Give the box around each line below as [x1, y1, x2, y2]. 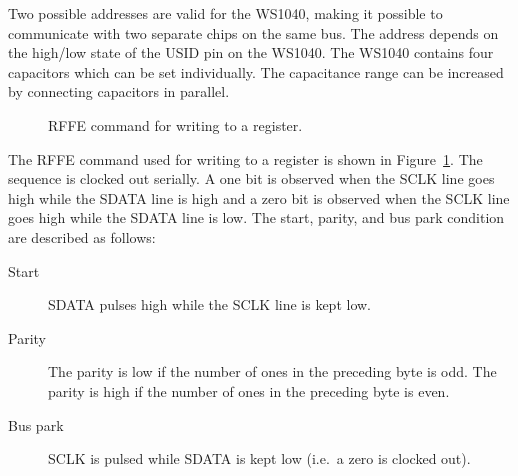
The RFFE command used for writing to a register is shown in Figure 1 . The [8, 148, 483, 169]
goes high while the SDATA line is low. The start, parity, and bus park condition [8, 207, 505, 228]
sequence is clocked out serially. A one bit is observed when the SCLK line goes [8, 168, 495, 189]
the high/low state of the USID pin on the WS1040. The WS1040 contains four [8, 42, 494, 63]
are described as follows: [8, 226, 156, 247]
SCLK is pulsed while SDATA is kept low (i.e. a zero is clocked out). [48, 448, 471, 469]
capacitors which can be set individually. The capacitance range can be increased [8, 61, 504, 82]
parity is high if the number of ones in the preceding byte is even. [48, 380, 450, 401]
